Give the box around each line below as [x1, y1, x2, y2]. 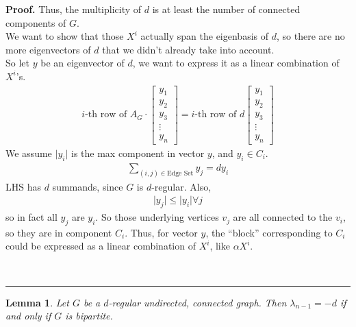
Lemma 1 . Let [5, 295, 69, 309]
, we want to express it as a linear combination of [132, 56, 340, 70]
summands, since [52, 179, 123, 193]
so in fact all [5, 210, 58, 224]
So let [5, 56, 29, 70]
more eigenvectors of [5, 42, 91, 56]
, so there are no [276, 29, 345, 43]
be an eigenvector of [40, 56, 125, 70]
